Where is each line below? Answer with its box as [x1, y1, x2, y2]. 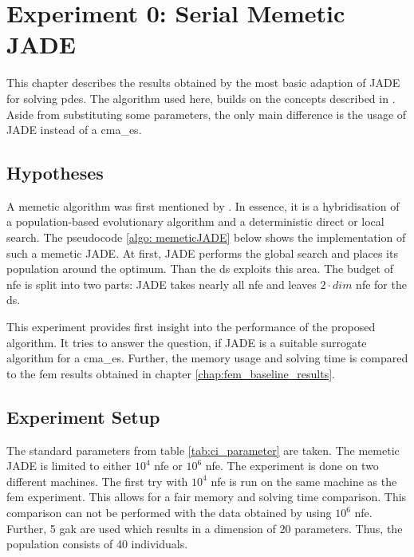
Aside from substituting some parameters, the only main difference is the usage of [6, 105, 407, 122]
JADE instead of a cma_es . [6, 121, 142, 138]
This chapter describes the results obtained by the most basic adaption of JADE [6, 74, 400, 91]
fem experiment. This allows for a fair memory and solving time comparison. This [6, 488, 407, 505]
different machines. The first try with [6, 472, 188, 489]
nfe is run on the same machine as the [211, 472, 397, 489]
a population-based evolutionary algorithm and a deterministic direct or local [6, 213, 384, 230]
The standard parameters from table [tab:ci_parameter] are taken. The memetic [6, 441, 400, 458]
